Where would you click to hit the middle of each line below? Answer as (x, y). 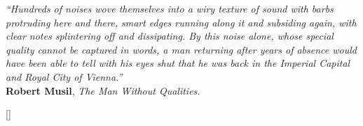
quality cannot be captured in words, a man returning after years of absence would (181, 49)
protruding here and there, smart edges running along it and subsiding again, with (181, 22)
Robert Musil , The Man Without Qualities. (103, 90)
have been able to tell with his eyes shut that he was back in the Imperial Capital (178, 63)
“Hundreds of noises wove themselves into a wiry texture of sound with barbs (170, 8)
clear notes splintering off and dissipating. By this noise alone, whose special (170, 36)
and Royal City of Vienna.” (64, 76)
